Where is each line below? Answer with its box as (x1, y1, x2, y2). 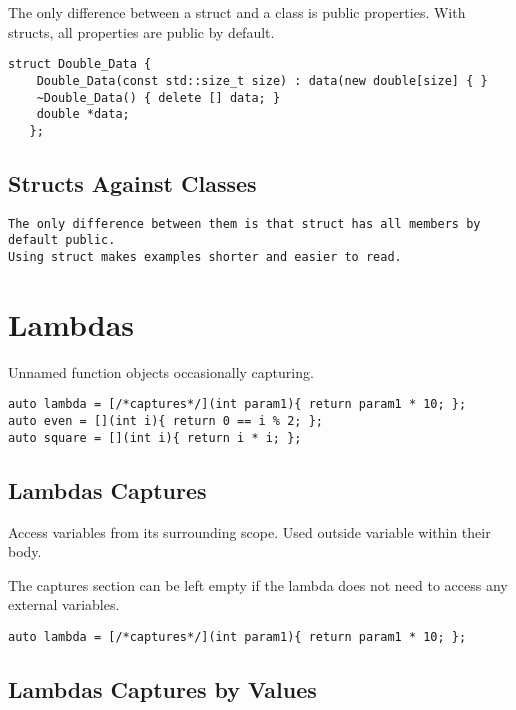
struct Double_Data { (8, 57, 152, 72)
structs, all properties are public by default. (8, 21, 275, 42)
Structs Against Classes (8, 167, 257, 198)
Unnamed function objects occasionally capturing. (8, 361, 314, 382)
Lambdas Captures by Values (8, 673, 317, 704)
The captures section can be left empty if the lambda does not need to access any (8, 574, 508, 595)
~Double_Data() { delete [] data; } (36, 90, 281, 105)
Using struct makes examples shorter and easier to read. (8, 249, 402, 264)
